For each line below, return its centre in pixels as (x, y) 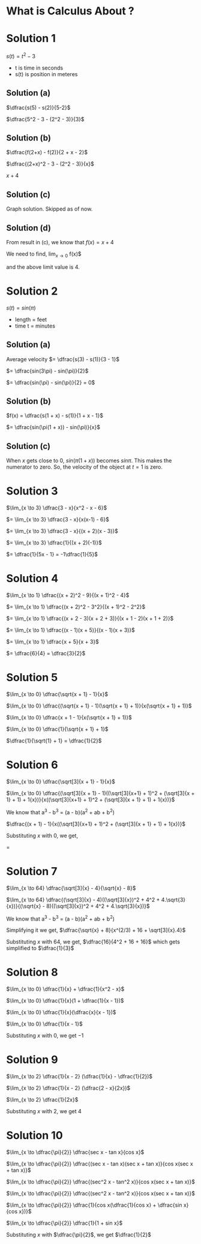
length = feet (31, 319)
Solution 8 (32, 972)
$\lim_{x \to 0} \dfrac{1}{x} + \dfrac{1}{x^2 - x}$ (65, 989)
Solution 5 (32, 678)
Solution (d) (29, 228)
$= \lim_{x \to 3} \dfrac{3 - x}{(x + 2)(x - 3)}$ (62, 531)
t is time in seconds (39, 68)
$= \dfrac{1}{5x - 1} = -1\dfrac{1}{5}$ (52, 554)
